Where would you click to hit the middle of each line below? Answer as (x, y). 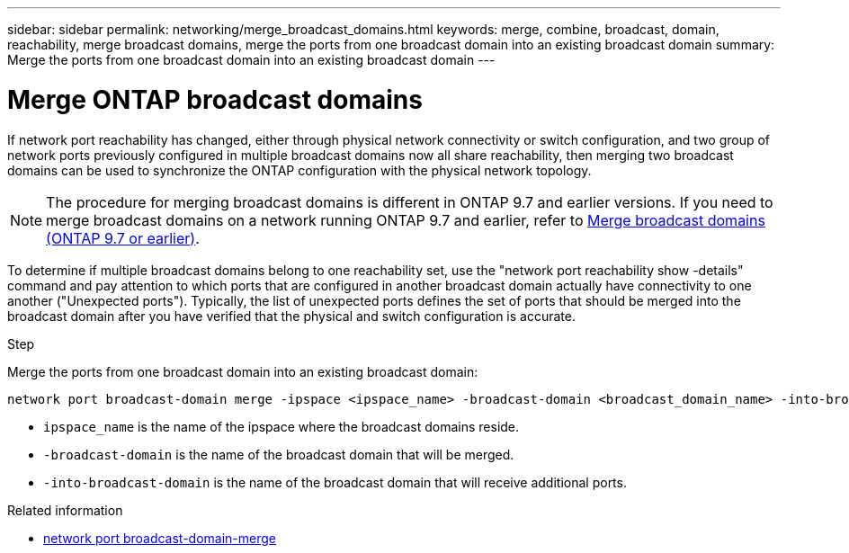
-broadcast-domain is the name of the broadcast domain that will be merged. (279, 454)
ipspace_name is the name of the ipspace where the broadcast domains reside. (282, 426)
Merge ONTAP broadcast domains (215, 99)
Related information (65, 510)
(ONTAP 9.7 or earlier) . (123, 238)
